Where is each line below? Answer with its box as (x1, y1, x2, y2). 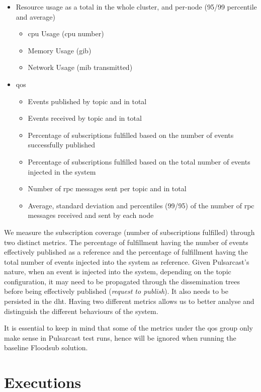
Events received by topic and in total (28, 113, 142, 123)
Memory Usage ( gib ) (28, 45, 92, 55)
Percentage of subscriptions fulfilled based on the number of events (28, 129, 234, 140)
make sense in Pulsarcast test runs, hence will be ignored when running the (4, 332, 236, 343)
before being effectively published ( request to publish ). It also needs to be (4, 286, 228, 296)
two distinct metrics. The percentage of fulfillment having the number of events (4, 237, 248, 247)
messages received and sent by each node (28, 210, 154, 220)
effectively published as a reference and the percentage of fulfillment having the (4, 247, 248, 257)
